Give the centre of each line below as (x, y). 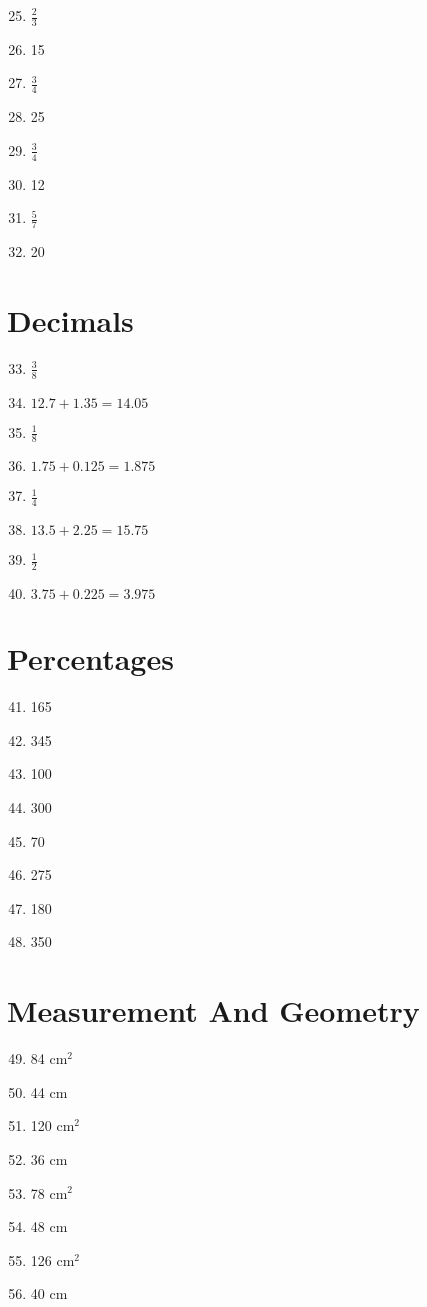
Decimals (70, 319)
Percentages (90, 658)
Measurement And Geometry (213, 1010)
